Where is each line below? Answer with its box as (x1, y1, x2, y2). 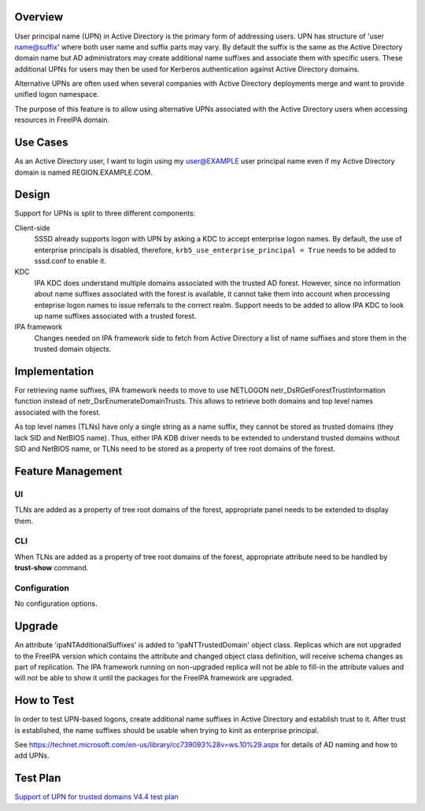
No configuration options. (14, 599, 98, 609)
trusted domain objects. (34, 345, 112, 354)
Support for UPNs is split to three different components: (14, 208, 196, 218)
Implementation (14, 364, 94, 378)
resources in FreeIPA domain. (14, 115, 110, 125)
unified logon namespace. (14, 90, 99, 99)
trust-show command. (14, 563, 89, 573)
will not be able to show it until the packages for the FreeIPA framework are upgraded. (14, 673, 294, 683)
